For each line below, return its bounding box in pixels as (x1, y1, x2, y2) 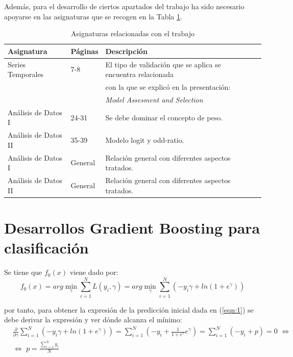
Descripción (105, 45, 148, 56)
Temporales (8, 69, 44, 80)
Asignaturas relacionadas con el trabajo (71, 28, 194, 39)
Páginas (70, 45, 99, 56)
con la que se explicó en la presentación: (105, 82, 231, 92)
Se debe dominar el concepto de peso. (105, 112, 223, 122)
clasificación (4, 237, 89, 258)
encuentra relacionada (105, 69, 174, 80)
